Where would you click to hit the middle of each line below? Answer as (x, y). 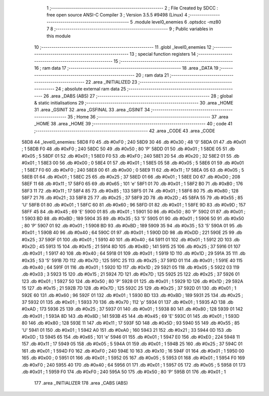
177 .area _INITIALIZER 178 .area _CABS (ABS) (81, 383)
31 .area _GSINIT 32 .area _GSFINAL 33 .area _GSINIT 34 (92, 110)
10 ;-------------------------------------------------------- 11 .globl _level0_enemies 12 (123, 47)
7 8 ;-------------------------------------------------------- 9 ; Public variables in (130, 29)
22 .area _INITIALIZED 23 (111, 82)
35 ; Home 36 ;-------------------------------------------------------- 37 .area (148, 116)
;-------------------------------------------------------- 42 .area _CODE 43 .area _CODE (125, 131)
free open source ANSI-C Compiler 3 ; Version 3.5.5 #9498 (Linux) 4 (117, 15)
